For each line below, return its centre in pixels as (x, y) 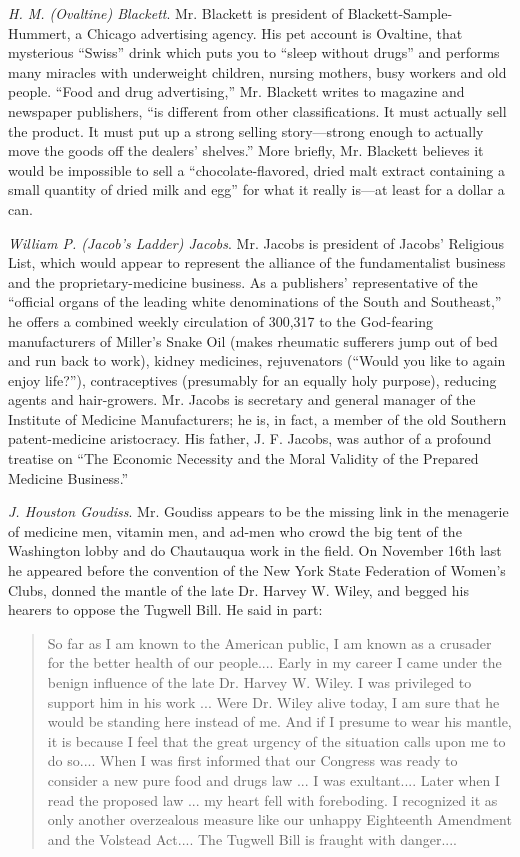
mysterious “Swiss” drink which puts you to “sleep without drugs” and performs (254, 52)
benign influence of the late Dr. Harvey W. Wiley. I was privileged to (259, 682)
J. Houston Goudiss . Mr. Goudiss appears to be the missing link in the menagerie (258, 511)
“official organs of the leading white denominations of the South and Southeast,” (255, 301)
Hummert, (39, 32)
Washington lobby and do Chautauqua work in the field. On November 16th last (255, 550)
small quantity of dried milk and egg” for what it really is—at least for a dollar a (256, 189)
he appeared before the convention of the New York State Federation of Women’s (257, 570)
